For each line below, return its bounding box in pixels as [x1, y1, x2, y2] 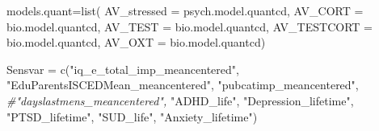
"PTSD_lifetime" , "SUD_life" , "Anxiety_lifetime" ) [6, 108, 258, 125]
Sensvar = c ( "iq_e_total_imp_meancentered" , [6, 60, 239, 77]
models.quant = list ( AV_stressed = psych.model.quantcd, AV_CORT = [6, 2, 364, 18]
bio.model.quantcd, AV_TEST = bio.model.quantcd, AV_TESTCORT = [6, 18, 373, 35]
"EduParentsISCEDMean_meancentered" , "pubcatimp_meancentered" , [6, 76, 359, 93]
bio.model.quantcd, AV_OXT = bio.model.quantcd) [6, 34, 266, 51]
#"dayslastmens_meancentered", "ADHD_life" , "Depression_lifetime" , [6, 92, 354, 108]
